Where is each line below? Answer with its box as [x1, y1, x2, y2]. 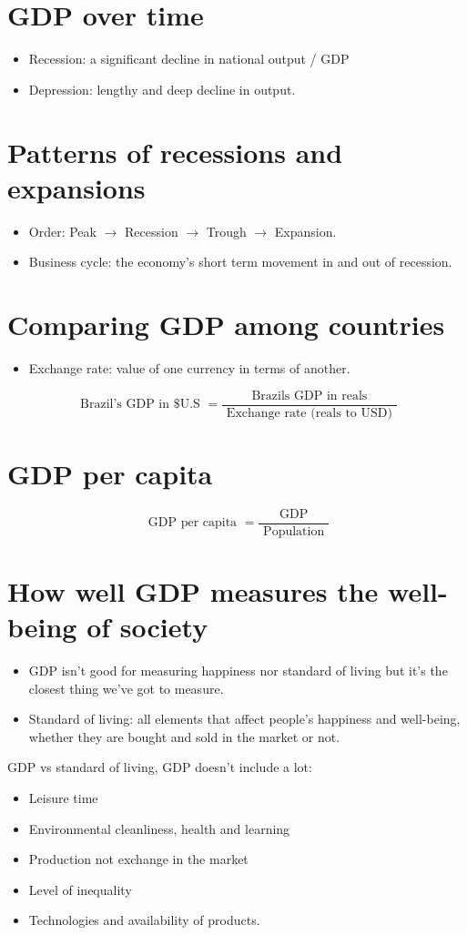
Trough [206, 221, 247, 240]
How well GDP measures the [7, 572, 379, 609]
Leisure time [28, 788, 98, 808]
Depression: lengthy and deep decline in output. [28, 79, 296, 98]
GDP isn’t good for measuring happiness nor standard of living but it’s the [28, 661, 448, 680]
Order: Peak [28, 221, 96, 240]
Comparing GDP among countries [7, 306, 445, 342]
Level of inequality [28, 879, 132, 899]
